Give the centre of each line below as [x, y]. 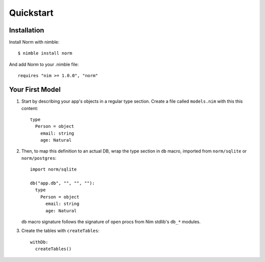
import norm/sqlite [53, 169]
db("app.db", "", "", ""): [63, 183]
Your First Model [35, 90]
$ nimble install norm [45, 53]
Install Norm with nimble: [34, 42]
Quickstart [31, 13]
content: [30, 108]
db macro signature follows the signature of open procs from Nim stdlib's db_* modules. [111, 222]
